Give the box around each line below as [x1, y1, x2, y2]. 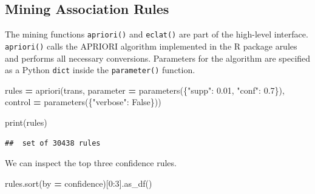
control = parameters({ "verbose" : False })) [5, 95, 161, 108]
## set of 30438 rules [5, 138, 101, 147]
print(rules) [5, 115, 47, 128]
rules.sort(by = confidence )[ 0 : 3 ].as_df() [5, 176, 152, 189]
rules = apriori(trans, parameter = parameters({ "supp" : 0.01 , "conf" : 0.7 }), [5, 83, 285, 96]
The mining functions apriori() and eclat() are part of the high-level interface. [5, 28, 308, 40]
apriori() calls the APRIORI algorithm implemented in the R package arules [5, 39, 297, 52]
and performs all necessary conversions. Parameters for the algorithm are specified [5, 51, 311, 64]
